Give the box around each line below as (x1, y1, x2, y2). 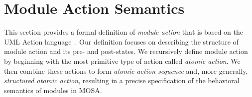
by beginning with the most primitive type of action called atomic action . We (4, 55, 241, 66)
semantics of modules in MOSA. (4, 85, 102, 95)
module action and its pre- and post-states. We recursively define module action (4, 46, 248, 56)
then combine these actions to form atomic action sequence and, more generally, (4, 65, 248, 76)
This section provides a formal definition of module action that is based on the (4, 27, 243, 37)
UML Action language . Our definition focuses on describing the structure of (4, 36, 239, 47)
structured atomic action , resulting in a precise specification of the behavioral (4, 75, 240, 86)
